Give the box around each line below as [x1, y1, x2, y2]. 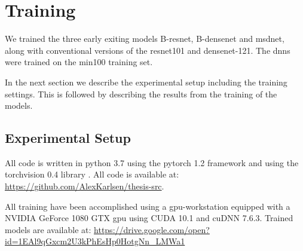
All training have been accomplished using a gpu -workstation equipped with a [5, 200, 290, 212]
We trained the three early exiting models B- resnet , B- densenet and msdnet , [5, 32, 284, 45]
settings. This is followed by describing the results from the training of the [5, 87, 277, 100]
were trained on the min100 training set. [5, 56, 153, 68]
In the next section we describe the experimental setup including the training [5, 75, 287, 88]
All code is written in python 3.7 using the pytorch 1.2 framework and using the [5, 156, 299, 169]
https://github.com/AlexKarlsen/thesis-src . [5, 180, 164, 192]
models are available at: [5, 223, 91, 235]
